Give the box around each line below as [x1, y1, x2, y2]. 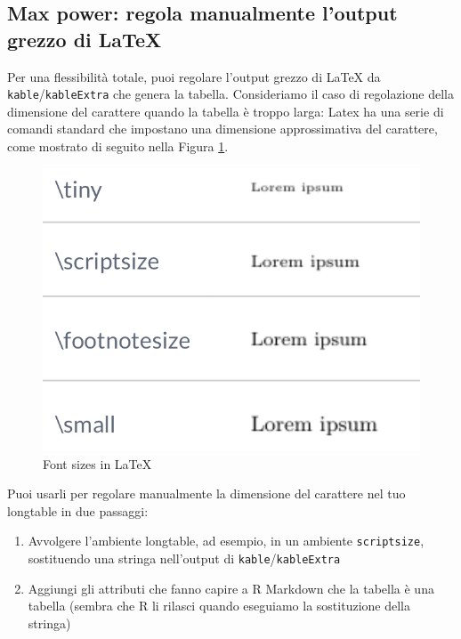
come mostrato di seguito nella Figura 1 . [7, 137, 229, 156]
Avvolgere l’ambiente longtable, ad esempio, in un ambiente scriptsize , [28, 531, 425, 550]
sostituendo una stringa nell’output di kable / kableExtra [28, 548, 341, 567]
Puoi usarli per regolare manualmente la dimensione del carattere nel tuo [7, 484, 406, 503]
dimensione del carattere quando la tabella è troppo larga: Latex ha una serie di [7, 101, 444, 120]
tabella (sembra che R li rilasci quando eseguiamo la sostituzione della [28, 596, 410, 615]
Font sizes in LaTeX [43, 454, 152, 473]
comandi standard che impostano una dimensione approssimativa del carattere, [7, 119, 438, 138]
